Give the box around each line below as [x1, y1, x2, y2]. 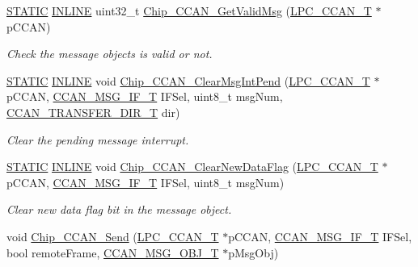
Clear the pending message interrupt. [6, 131, 189, 148]
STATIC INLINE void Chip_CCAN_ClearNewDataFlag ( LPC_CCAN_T [6, 158, 378, 175]
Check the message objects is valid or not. [6, 45, 213, 62]
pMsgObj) [228, 244, 279, 261]
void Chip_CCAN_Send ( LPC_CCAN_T [6, 227, 219, 244]
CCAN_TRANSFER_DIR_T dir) [6, 103, 180, 120]
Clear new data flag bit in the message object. [6, 201, 232, 218]
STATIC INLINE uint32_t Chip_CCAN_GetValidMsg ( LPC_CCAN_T [6, 2, 372, 19]
